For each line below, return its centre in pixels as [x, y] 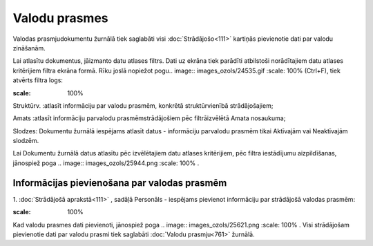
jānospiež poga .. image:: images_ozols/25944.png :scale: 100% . [106, 163]
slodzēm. [26, 141]
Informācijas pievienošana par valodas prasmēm [120, 183]
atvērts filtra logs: [38, 80]
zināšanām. [29, 48]
